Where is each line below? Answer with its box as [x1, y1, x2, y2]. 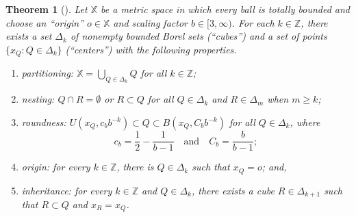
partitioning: [21, 66, 74, 80]
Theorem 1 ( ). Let [5, 2, 88, 16]
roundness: [21, 115, 66, 129]
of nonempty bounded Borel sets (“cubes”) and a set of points [70, 29, 327, 43]
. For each [231, 15, 275, 29]
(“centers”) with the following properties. [65, 42, 237, 56]
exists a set [5, 29, 52, 43]
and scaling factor [113, 15, 188, 29]
